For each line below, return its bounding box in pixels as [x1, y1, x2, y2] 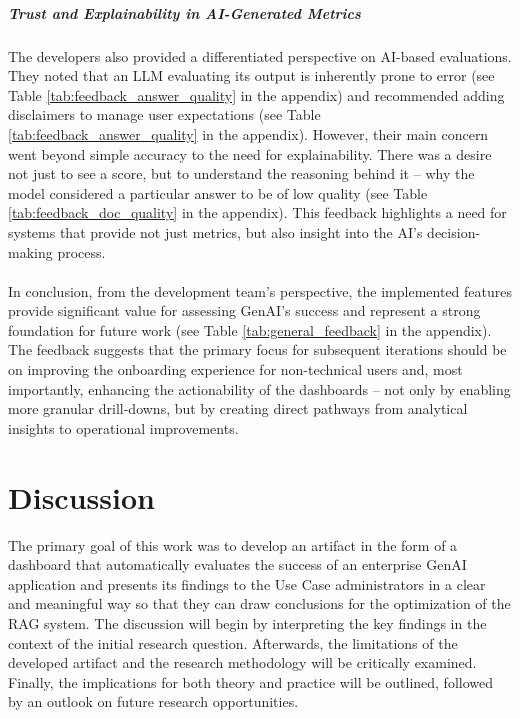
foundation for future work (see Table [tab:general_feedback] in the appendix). [8, 319, 492, 340]
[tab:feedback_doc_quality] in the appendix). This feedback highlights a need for [8, 202, 507, 223]
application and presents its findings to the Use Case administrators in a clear [8, 573, 486, 594]
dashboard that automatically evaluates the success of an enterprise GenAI [8, 554, 467, 575]
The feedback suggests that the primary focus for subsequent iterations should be [8, 339, 507, 360]
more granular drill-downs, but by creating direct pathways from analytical [8, 398, 468, 419]
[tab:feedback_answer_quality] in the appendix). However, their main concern [8, 123, 489, 144]
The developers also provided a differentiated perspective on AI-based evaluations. [8, 45, 512, 66]
